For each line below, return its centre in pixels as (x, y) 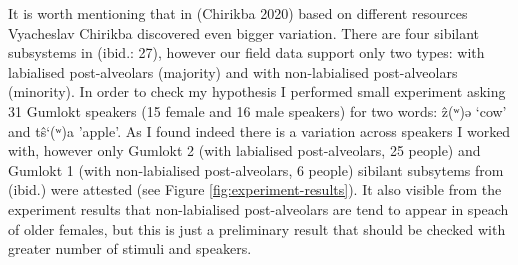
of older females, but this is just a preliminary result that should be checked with (257, 228)
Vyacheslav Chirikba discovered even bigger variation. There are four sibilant (244, 32)
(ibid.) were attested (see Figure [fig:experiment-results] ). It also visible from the (255, 189)
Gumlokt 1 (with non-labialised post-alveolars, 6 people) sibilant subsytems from (256, 169)
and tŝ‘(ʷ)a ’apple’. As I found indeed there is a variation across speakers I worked (259, 130)
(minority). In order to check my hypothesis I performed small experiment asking (257, 91)
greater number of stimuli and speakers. (130, 248)
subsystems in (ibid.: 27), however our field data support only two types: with (246, 52)
